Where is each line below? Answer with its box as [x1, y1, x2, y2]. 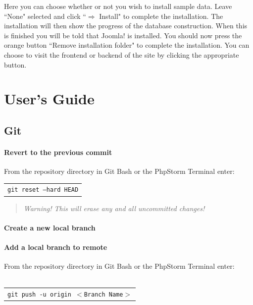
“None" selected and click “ [4, 10, 86, 21]
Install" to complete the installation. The [99, 10, 223, 21]
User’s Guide [4, 88, 95, 109]
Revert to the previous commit [4, 147, 112, 157]
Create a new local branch [4, 222, 96, 232]
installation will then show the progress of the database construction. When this [4, 20, 248, 31]
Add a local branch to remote [4, 241, 107, 252]
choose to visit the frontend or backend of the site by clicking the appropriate [4, 49, 239, 60]
